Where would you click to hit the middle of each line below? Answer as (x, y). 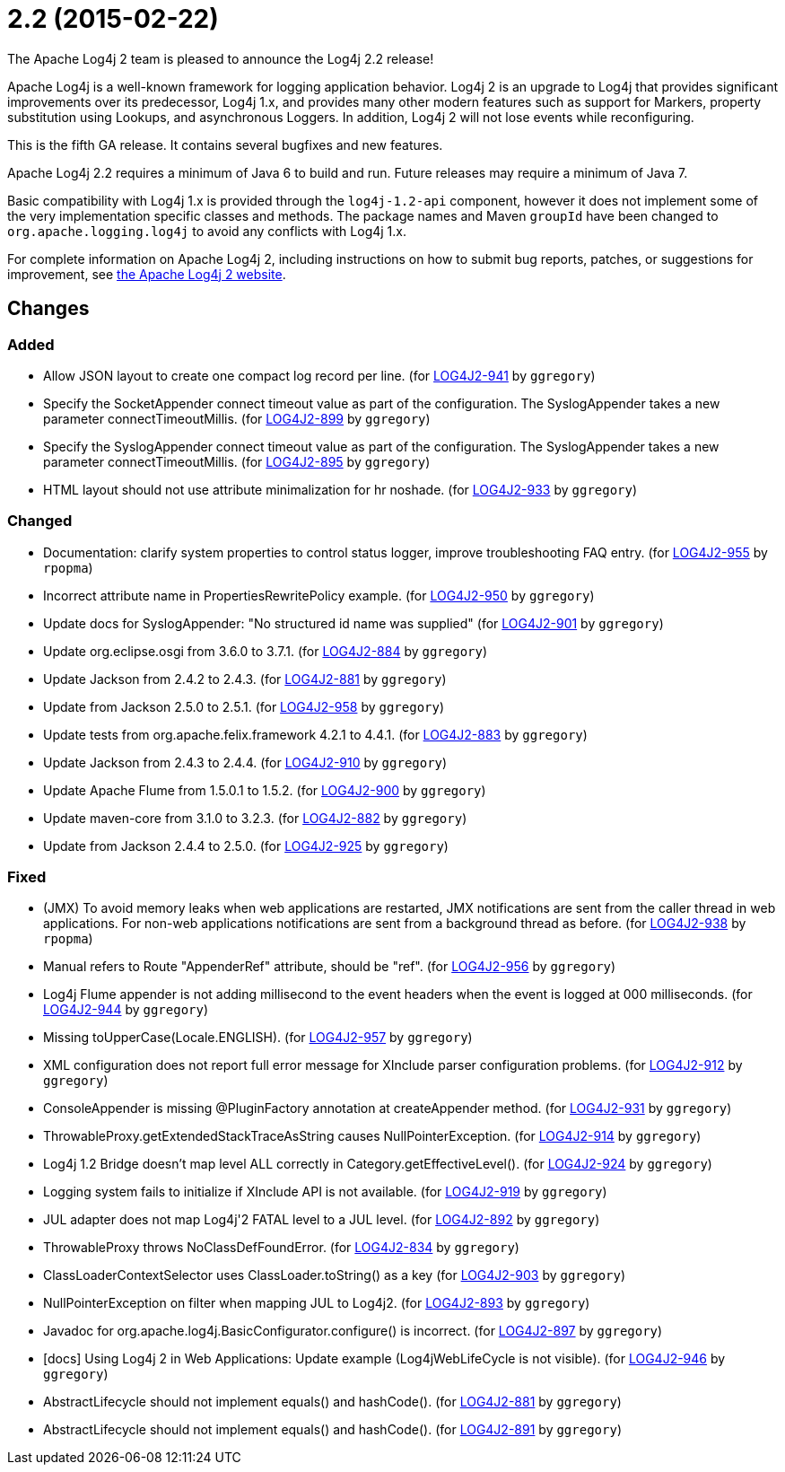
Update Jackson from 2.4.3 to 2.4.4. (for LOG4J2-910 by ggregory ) (245, 762)
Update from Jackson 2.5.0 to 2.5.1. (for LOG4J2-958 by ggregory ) (244, 706)
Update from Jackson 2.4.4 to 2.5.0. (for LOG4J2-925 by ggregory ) (246, 846)
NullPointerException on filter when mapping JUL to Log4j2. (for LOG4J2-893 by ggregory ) (317, 1303)
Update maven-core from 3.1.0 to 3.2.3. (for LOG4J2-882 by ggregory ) (255, 818)
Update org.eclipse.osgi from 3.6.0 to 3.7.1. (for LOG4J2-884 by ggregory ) (266, 651)
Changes (48, 309)
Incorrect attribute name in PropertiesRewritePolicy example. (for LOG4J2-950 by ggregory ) (319, 595)
